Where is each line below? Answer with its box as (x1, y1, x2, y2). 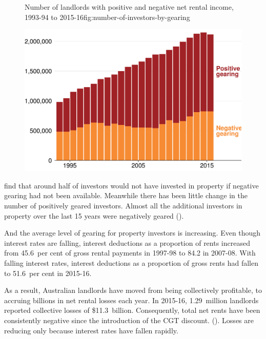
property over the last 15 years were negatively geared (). (4, 210, 184, 221)
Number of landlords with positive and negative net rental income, (25, 2, 234, 12)
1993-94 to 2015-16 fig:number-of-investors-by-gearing (25, 11, 190, 22)
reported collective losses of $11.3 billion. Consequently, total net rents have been (4, 305, 260, 315)
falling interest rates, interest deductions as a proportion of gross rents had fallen (4, 257, 258, 268)
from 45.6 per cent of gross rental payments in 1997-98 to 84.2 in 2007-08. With (4, 247, 256, 258)
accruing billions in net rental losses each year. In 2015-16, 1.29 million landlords (4, 294, 259, 305)
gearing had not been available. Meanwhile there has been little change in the (4, 190, 248, 201)
